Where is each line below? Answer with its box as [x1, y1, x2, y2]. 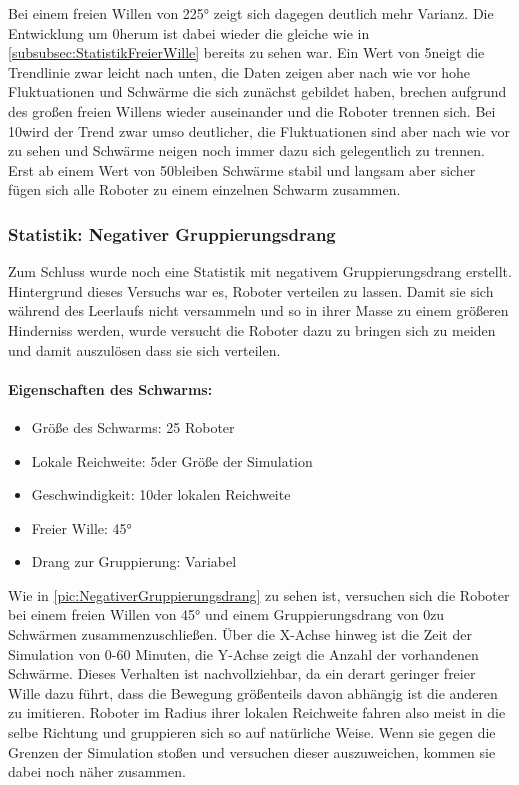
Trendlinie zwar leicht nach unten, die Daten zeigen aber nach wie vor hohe [8, 61, 470, 82]
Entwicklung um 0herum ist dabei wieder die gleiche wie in [8, 22, 370, 43]
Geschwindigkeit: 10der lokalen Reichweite [31, 484, 291, 505]
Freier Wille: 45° [31, 517, 132, 538]
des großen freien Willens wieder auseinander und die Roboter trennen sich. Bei [8, 100, 496, 121]
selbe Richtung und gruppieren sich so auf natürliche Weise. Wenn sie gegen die [8, 722, 496, 743]
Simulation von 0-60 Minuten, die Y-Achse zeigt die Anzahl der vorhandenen [8, 643, 479, 664]
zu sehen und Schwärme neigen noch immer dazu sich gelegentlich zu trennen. [8, 140, 486, 161]
